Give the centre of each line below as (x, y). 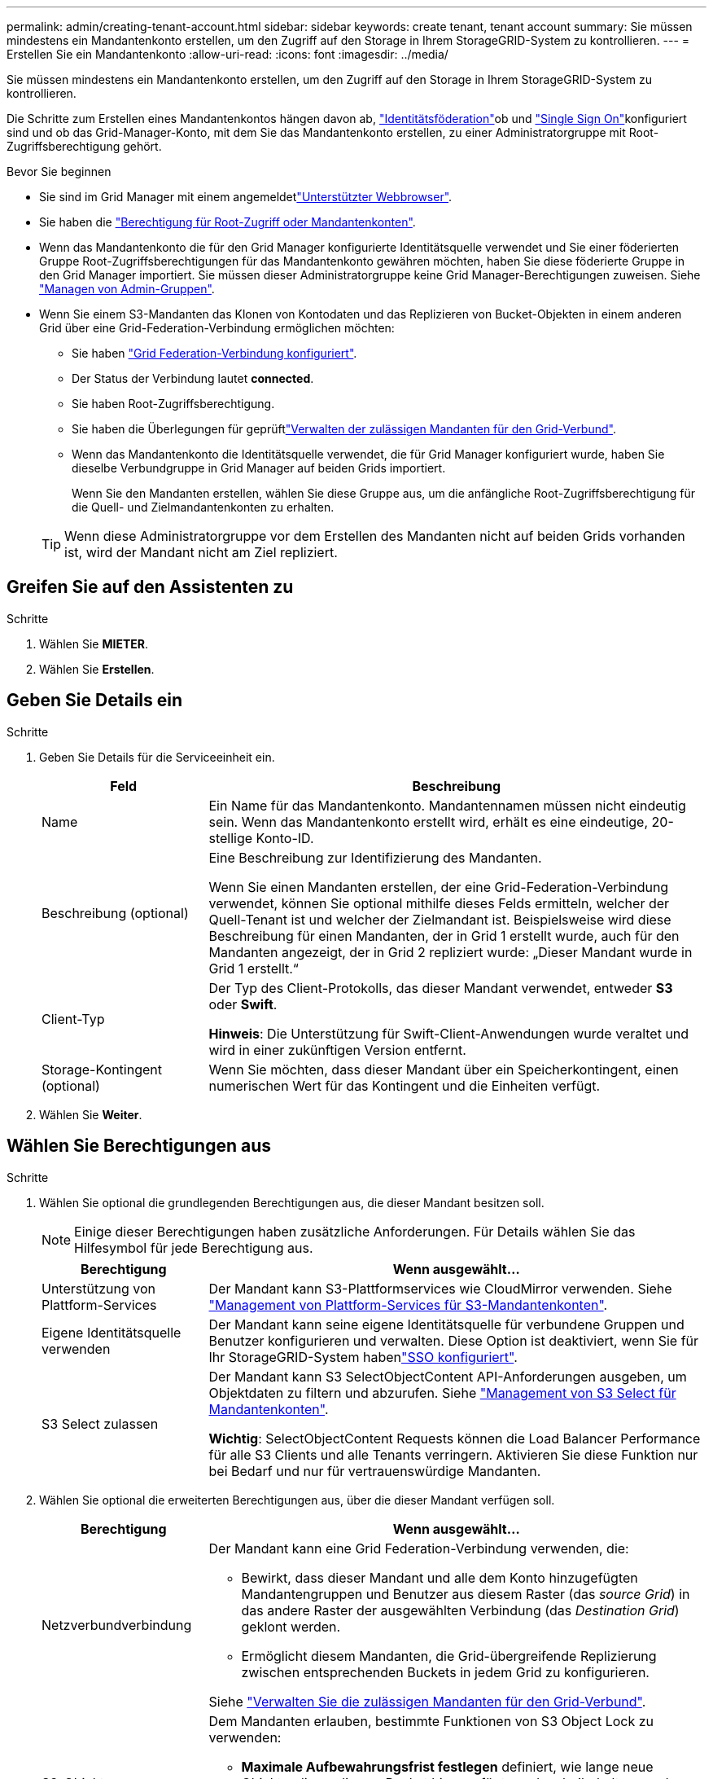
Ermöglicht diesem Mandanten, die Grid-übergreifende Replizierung (449, 1656)
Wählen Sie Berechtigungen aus (139, 1146)
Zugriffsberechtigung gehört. (84, 146)
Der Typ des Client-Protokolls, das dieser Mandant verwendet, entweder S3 (441, 988)
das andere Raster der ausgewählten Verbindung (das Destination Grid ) (460, 1610)
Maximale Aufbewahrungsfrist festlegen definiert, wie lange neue (447, 1766)
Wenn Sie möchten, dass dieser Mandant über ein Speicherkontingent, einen (444, 1069)
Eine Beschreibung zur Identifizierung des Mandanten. (375, 857)
